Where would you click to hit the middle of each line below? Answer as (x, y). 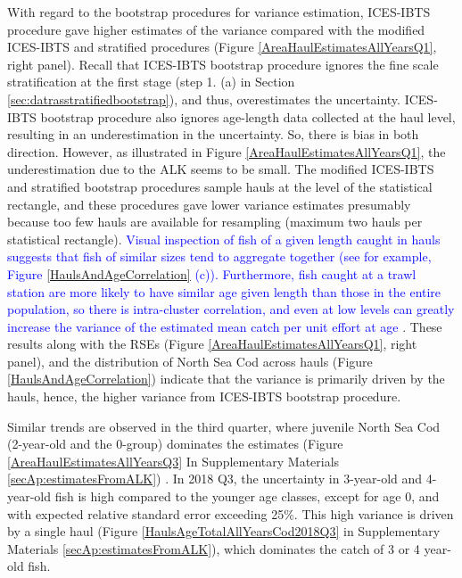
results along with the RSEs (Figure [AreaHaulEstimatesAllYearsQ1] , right (212, 344)
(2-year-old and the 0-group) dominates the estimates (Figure (175, 444)
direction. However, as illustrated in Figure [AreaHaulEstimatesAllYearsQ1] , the (227, 151)
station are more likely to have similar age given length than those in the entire (224, 291)
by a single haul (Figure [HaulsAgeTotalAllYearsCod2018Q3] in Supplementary (224, 531)
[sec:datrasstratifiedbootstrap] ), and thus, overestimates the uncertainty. (204, 99)
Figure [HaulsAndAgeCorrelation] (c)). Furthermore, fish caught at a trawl (212, 273)
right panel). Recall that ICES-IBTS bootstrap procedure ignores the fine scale (223, 64)
